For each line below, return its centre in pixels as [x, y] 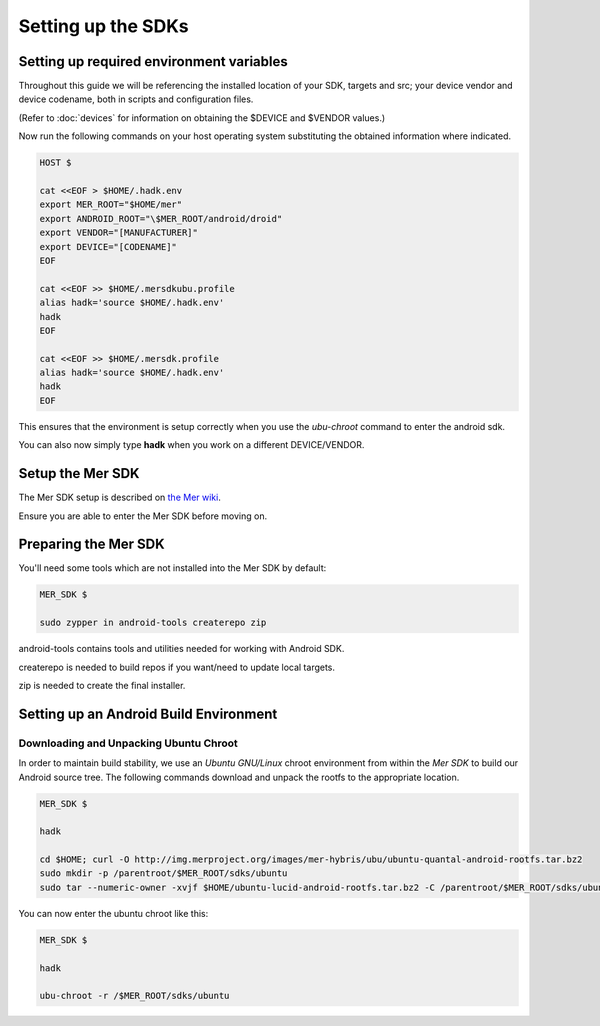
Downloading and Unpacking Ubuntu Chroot [128, 743]
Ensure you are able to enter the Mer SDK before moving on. [143, 516]
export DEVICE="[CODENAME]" [108, 246]
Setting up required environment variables [153, 61]
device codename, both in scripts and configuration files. [136, 99]
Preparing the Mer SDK [91, 544]
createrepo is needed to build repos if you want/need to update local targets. [176, 667]
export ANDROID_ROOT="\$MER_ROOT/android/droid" [161, 218]
